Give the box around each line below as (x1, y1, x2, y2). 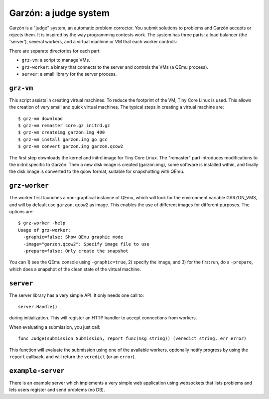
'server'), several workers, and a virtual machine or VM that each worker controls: (9, 39, 177, 45)
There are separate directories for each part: (9, 48, 101, 54)
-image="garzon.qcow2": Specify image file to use (23, 241, 149, 247)
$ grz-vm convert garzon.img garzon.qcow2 (18, 143, 124, 149)
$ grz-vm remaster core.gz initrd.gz (18, 123, 111, 128)
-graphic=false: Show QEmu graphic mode (23, 234, 124, 240)
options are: (9, 209, 34, 214)
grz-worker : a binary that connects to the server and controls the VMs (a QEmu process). (21, 64, 209, 70)
